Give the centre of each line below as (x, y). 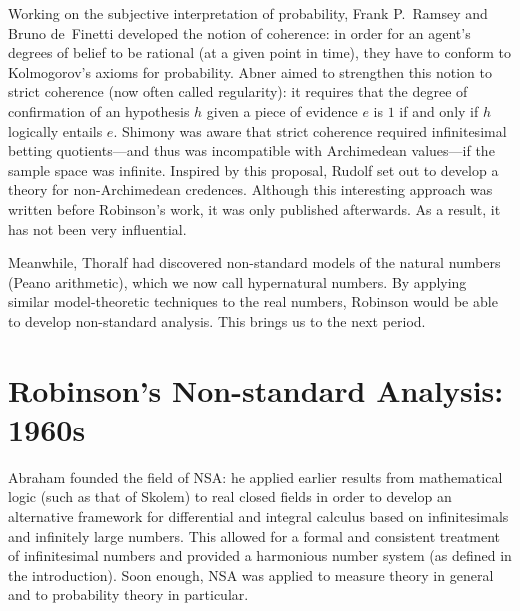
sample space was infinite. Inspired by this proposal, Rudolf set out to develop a (253, 169)
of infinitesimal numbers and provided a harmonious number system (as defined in (260, 555)
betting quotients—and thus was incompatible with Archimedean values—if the (251, 150)
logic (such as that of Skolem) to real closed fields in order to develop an (230, 496)
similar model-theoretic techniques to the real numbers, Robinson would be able (253, 301)
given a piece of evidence (282, 110)
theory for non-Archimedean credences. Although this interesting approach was (250, 189)
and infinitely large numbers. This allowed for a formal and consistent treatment (254, 535)
